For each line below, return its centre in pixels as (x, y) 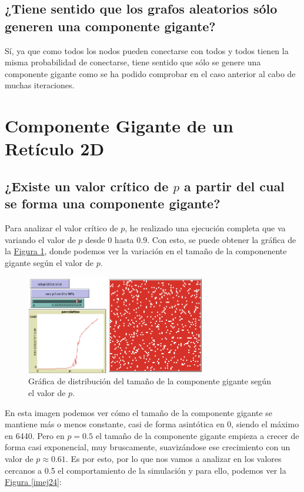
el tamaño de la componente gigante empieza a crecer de (197, 435)
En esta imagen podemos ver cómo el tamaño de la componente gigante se (138, 412)
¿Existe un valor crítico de (87, 186)
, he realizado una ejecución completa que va (205, 228)
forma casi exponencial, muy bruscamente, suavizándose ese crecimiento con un (148, 447)
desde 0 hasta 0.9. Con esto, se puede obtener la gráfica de (191, 239)
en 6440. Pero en (35, 435)
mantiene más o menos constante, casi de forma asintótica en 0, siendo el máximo (152, 424)
